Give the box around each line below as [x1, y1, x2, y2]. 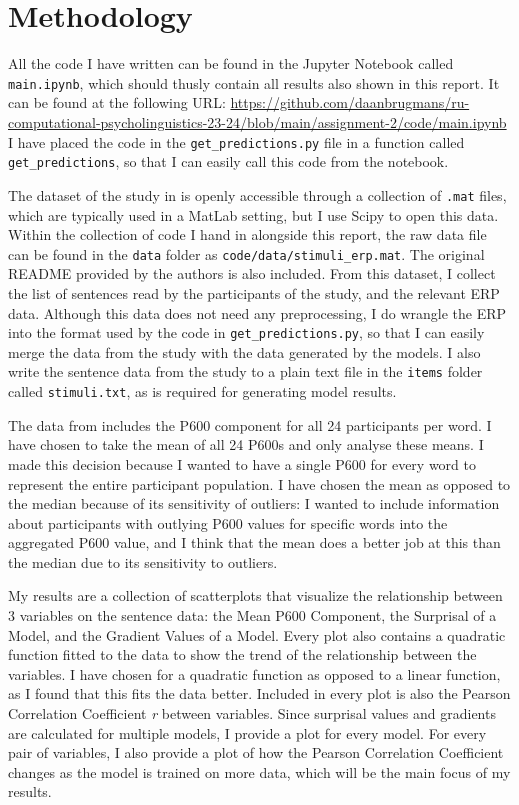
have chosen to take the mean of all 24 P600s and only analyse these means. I [8, 434, 484, 455]
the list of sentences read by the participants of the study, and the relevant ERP [8, 282, 500, 303]
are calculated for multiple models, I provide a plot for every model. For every [8, 722, 487, 743]
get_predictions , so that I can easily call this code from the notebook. [8, 151, 449, 172]
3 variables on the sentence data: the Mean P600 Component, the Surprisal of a [8, 605, 497, 626]
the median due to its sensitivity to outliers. [8, 551, 278, 572]
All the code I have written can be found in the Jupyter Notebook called [8, 53, 454, 74]
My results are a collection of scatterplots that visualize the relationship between [8, 585, 503, 606]
